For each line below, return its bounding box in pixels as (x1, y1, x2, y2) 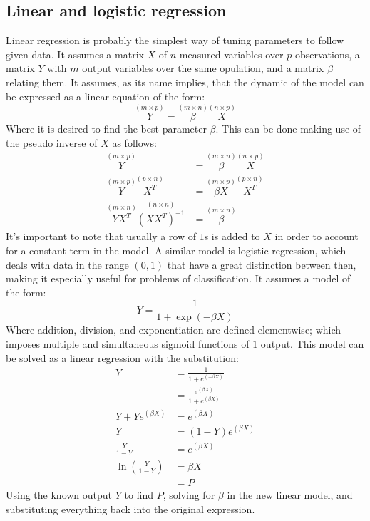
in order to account (274, 229, 359, 244)
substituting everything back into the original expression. (6, 502, 255, 517)
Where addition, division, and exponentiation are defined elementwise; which (6, 322, 341, 337)
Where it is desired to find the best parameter (6, 121, 207, 136)
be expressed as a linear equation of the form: (6, 88, 205, 103)
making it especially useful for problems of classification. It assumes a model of (6, 271, 351, 286)
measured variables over (179, 46, 284, 61)
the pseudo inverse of (6, 135, 98, 150)
